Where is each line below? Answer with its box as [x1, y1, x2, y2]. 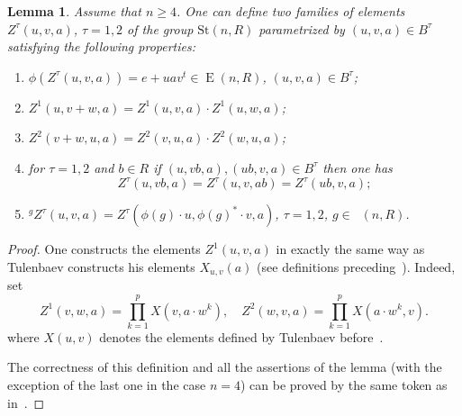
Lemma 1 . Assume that [7, 2, 141, 20]
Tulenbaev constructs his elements [7, 257, 195, 276]
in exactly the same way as [276, 240, 425, 258]
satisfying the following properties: [7, 37, 195, 56]
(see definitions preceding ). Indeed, [257, 257, 456, 276]
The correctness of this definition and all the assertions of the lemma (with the [7, 357, 442, 376]
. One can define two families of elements [176, 2, 405, 20]
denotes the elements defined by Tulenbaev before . [99, 327, 384, 346]
